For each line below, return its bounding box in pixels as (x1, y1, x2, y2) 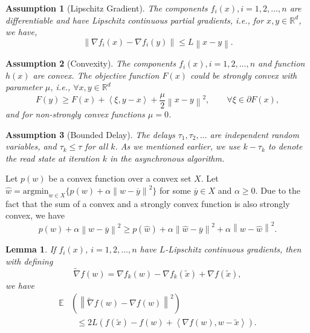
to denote (268, 140, 303, 153)
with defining (5, 254, 53, 267)
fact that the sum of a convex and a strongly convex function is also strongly (5, 197, 290, 209)
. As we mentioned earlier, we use (115, 140, 241, 153)
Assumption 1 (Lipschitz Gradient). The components (5, 2, 208, 14)
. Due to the (255, 183, 301, 196)
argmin (22, 186, 49, 196)
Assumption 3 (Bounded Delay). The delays (5, 128, 175, 140)
